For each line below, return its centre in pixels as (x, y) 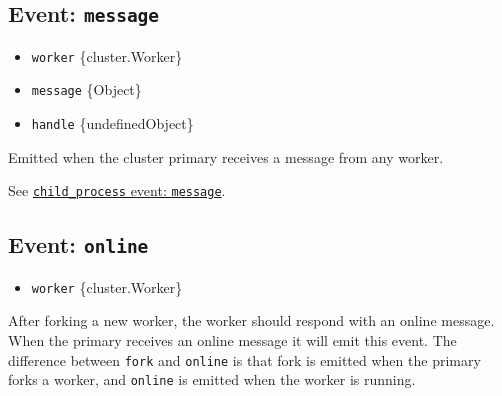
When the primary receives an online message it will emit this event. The (232, 340)
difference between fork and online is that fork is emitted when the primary (244, 359)
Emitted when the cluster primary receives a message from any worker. (226, 156)
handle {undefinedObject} (112, 123)
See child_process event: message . (117, 190)
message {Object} (86, 89)
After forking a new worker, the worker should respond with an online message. (251, 320)
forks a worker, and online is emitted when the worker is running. (212, 379)
